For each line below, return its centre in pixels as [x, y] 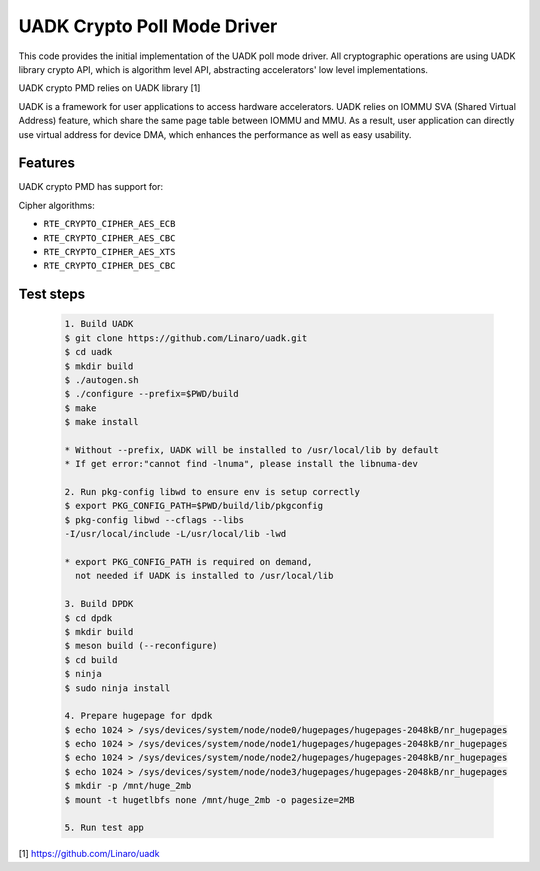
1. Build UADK [99, 324]
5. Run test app [104, 828]
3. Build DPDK [99, 604]
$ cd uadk [88, 352]
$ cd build [91, 659]
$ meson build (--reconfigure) [141, 646]
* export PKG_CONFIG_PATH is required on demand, [188, 561]
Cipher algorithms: [56, 205]
